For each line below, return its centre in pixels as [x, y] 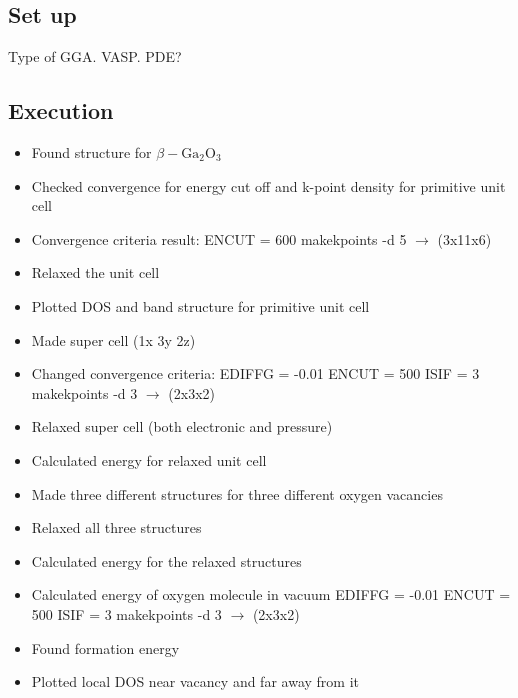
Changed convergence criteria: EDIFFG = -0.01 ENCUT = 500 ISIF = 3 [255, 373]
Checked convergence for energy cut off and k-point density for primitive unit [268, 185]
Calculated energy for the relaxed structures [166, 560]
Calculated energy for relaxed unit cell [149, 459]
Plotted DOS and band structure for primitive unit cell [200, 305]
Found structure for [91, 152]
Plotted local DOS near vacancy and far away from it [195, 681]
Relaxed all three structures [116, 527]
